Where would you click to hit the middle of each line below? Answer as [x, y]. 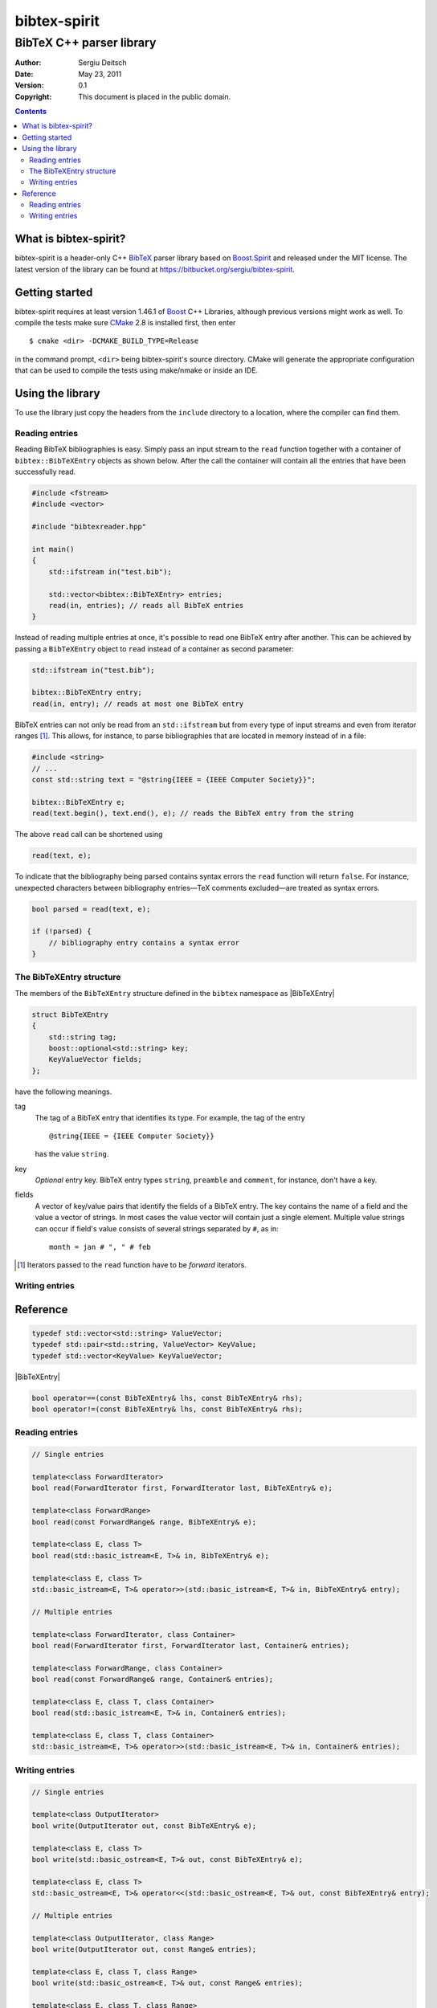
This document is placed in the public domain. [155, 96]
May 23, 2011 [100, 74]
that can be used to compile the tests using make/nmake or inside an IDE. [137, 370]
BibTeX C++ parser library [86, 43]
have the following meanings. [63, 1092]
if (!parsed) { [61, 931]
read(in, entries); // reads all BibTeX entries [146, 605]
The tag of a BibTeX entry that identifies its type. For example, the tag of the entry [170, 1117]
